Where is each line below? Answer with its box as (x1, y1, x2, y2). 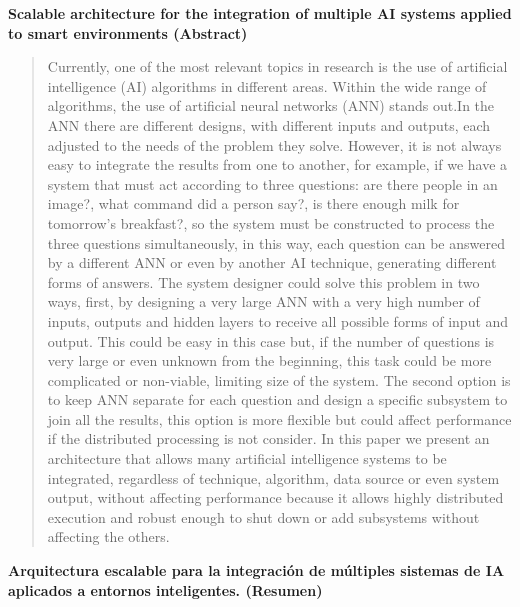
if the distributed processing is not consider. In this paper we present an (47, 428, 490, 449)
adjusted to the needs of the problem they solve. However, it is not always (47, 134, 502, 155)
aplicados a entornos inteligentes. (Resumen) (8, 579, 323, 600)
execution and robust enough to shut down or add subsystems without (47, 506, 480, 527)
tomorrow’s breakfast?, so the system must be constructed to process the (47, 212, 495, 233)
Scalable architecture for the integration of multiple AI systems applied (8, 3, 512, 23)
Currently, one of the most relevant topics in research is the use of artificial (47, 56, 508, 77)
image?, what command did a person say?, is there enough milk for (47, 193, 460, 214)
